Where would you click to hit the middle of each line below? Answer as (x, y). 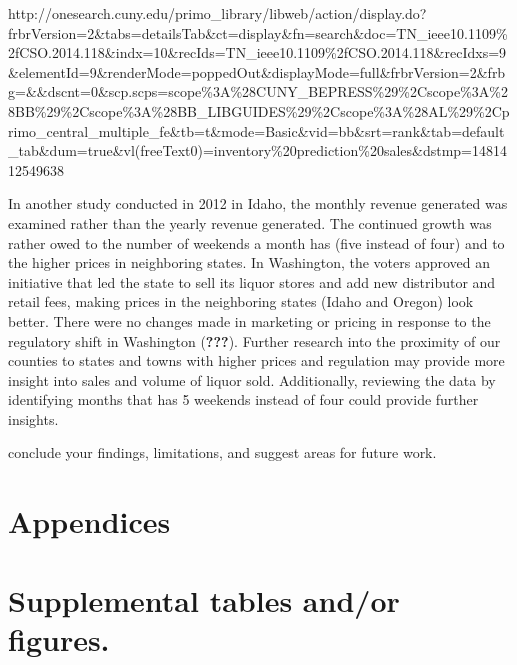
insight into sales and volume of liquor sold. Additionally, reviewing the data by (252, 379)
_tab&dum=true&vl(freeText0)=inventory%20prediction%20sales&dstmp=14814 (257, 150)
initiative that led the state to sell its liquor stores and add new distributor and (252, 281)
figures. (59, 638)
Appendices (89, 521)
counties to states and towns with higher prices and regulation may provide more (256, 360)
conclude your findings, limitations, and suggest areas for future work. (222, 452)
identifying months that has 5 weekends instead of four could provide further (243, 399)
